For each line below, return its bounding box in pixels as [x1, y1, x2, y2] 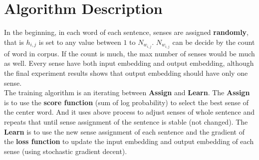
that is [4, 36, 24, 47]
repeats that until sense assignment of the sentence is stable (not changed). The [4, 116, 248, 127]
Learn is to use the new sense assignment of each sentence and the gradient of [4, 126, 245, 137]
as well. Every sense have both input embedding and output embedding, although [4, 58, 254, 68]
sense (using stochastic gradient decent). [4, 146, 127, 156]
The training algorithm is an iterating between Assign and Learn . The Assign [4, 87, 250, 98]
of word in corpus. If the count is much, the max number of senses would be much [4, 48, 255, 58]
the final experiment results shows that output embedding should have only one [4, 68, 248, 78]
